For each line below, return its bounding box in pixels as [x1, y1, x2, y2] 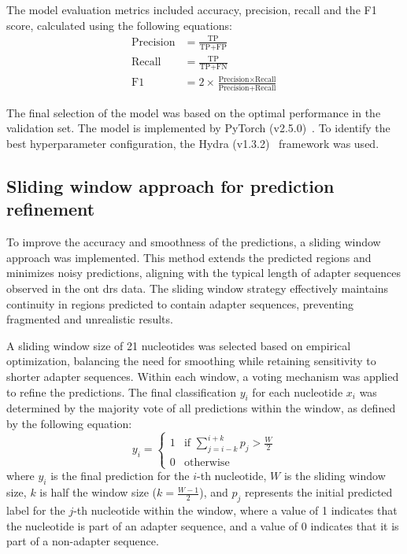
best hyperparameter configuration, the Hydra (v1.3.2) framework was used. [6, 135, 379, 151]
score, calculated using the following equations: [6, 17, 232, 33]
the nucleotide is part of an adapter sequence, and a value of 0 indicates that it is [6, 517, 399, 534]
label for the [6, 501, 65, 518]
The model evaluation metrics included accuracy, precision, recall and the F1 [6, 2, 377, 17]
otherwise [183, 457, 230, 469]
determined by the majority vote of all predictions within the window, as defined [6, 400, 396, 416]
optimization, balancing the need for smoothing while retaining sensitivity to [6, 353, 376, 369]
